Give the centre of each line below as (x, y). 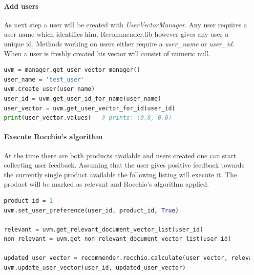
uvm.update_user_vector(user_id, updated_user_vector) (95, 268)
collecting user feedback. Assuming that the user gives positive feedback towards (124, 165)
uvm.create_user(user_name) (50, 89)
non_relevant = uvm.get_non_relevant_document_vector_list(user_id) (118, 239)
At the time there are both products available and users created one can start (120, 155)
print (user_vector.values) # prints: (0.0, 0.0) (88, 118)
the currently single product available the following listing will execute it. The (121, 174)
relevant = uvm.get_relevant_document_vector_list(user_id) (104, 229)
